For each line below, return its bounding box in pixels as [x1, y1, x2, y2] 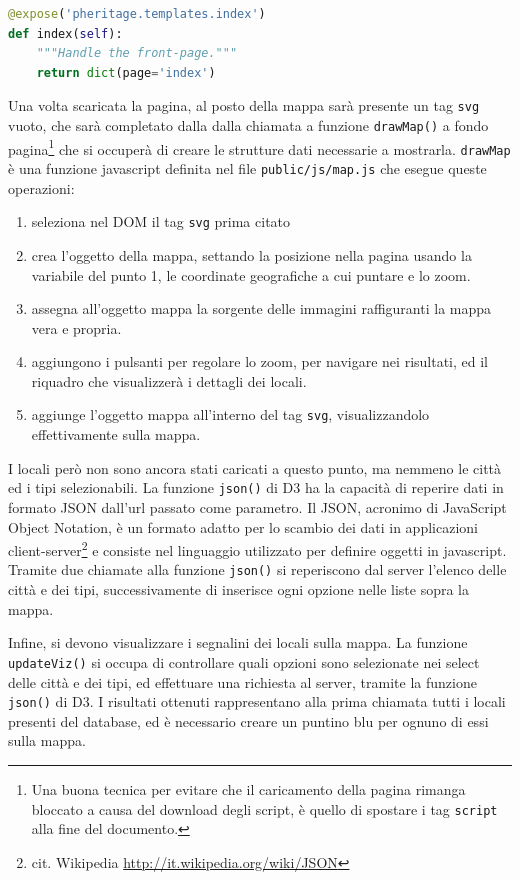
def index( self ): [8, 26, 123, 41]
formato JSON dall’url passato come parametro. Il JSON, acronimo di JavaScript [8, 496, 507, 517]
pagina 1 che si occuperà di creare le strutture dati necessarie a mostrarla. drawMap [8, 135, 511, 159]
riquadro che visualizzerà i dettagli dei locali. [31, 370, 307, 391]
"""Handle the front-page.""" [36, 46, 238, 61]
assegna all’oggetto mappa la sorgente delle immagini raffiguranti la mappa [31, 298, 492, 319]
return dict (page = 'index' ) [36, 65, 216, 80]
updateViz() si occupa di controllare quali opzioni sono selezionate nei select [8, 651, 480, 672]
